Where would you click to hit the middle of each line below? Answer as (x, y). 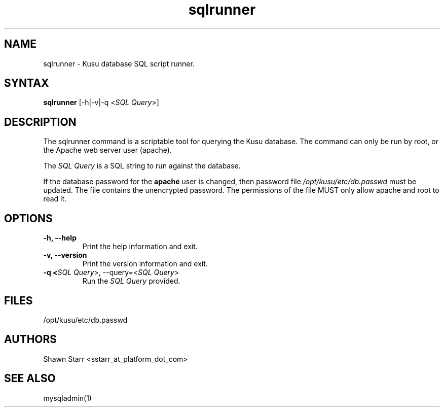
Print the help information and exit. (140, 247)
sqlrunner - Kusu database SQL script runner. (119, 63)
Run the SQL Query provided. (131, 281)
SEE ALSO (30, 379)
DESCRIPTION (40, 122)
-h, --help (60, 238)
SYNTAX (27, 83)
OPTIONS (28, 218)
